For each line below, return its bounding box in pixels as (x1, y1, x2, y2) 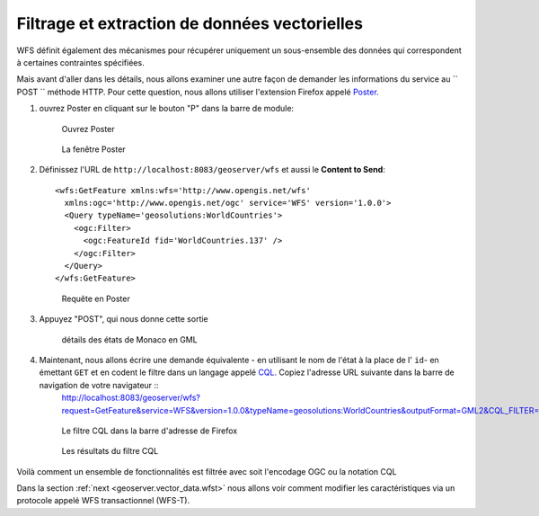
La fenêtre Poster (61, 144, 126, 155)
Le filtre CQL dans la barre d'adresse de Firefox (61, 425, 238, 436)
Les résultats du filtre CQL (61, 446, 159, 457)
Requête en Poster (61, 293, 130, 304)
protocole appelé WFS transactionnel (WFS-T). (16, 495, 190, 506)
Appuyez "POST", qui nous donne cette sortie (39, 314, 208, 325)
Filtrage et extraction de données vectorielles (16, 13, 364, 33)
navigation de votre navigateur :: (39, 379, 159, 390)
